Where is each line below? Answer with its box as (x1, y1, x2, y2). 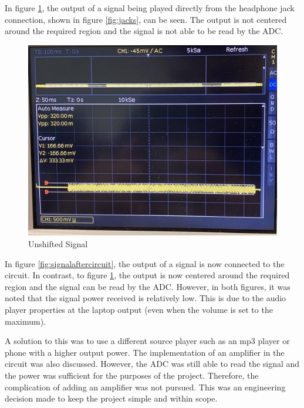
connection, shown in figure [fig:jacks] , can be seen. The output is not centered (5, 13, 287, 25)
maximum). (5, 315, 46, 327)
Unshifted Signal (28, 238, 88, 249)
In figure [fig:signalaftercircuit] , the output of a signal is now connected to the (5, 257, 285, 269)
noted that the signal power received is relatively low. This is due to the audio (5, 292, 286, 304)
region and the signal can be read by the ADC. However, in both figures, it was (5, 280, 291, 292)
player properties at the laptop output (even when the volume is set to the (5, 303, 273, 315)
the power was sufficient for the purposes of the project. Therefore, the (5, 369, 259, 381)
